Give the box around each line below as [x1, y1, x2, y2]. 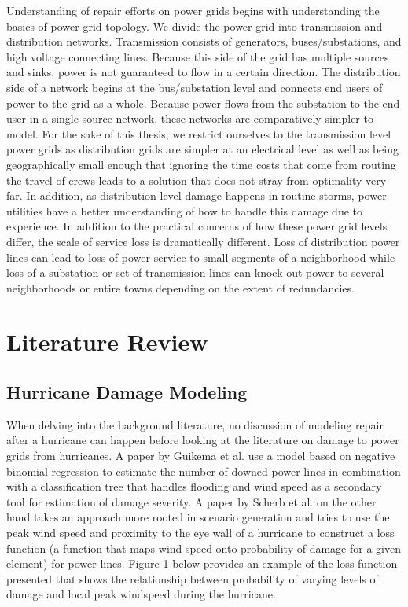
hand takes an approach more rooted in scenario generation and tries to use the [6, 509, 390, 525]
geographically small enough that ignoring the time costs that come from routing [6, 156, 396, 172]
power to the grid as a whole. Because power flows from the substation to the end [6, 94, 400, 111]
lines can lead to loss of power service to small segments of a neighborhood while [6, 248, 395, 265]
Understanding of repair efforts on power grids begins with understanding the [6, 2, 380, 18]
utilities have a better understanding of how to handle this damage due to [6, 202, 362, 219]
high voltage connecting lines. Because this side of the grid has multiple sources [6, 48, 389, 64]
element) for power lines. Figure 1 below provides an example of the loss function [6, 555, 398, 572]
